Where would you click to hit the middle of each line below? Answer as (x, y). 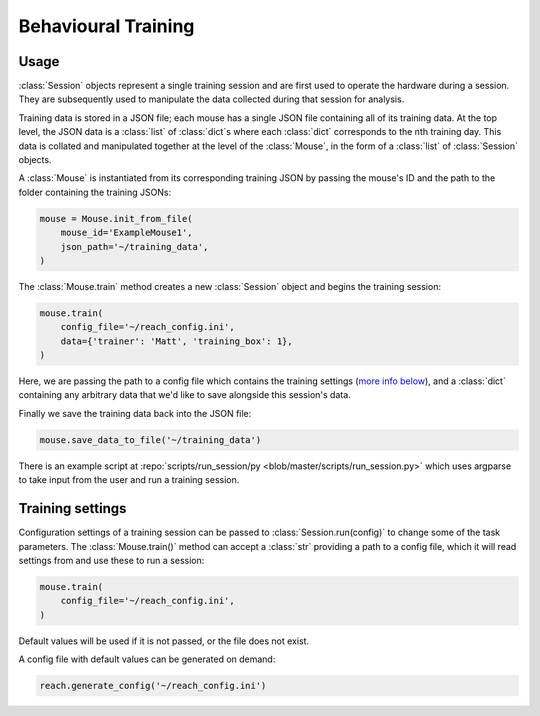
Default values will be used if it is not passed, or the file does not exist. (164, 641)
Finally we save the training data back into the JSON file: (135, 413)
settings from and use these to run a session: (111, 560)
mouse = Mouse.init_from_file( (116, 218)
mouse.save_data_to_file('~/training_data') (150, 439)
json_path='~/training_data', (134, 246)
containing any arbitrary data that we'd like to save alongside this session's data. (185, 395)
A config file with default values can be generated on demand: (147, 659)
